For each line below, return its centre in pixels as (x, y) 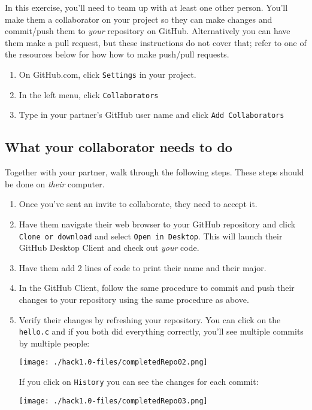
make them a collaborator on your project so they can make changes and (139, 19)
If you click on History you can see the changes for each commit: (139, 382)
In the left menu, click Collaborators (89, 94)
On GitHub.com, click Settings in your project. (107, 74)
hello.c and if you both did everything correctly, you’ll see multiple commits (161, 331)
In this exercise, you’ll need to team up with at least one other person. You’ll (146, 7)
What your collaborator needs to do (119, 147)
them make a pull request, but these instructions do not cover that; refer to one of (156, 42)
